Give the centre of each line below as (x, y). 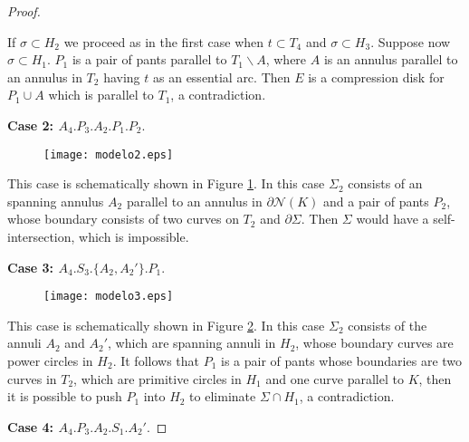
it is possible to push (65, 396)
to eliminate (223, 396)
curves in (32, 378)
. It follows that (156, 361)
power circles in (50, 361)
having (122, 77)
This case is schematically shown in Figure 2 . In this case (166, 325)
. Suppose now (411, 41)
